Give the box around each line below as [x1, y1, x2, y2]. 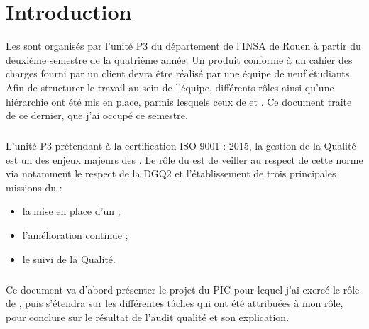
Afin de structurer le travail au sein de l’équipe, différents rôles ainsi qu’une [6, 79, 334, 94]
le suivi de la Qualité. [22, 251, 116, 266]
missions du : [6, 179, 62, 194]
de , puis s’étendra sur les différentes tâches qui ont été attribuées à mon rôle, [6, 296, 343, 311]
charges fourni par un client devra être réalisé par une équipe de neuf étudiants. [6, 66, 353, 81]
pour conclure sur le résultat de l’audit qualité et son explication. [6, 309, 290, 324]
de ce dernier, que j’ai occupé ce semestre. [6, 108, 188, 123]
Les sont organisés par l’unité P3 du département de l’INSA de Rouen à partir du [6, 38, 361, 53]
